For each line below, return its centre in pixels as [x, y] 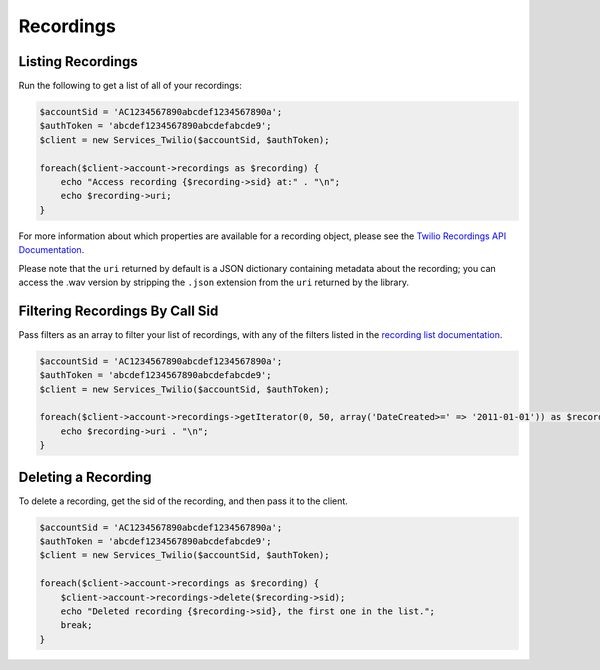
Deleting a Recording [85, 476]
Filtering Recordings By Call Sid [118, 310]
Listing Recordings [78, 61]
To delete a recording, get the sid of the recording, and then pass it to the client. [183, 501]
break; [76, 625]
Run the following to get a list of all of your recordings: [130, 86]
